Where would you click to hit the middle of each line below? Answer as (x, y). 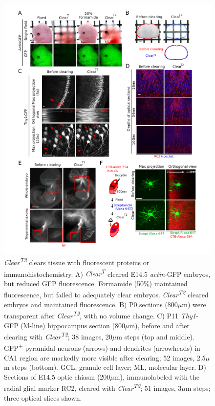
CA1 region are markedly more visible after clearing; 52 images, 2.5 (105, 357)
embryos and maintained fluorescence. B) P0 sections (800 (91, 304)
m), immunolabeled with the (157, 376)
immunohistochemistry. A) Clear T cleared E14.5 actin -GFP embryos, (107, 273)
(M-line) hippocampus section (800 (73, 325)
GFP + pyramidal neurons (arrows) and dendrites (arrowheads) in (102, 347)
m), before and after (159, 325)
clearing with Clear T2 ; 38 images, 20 (58, 336)
